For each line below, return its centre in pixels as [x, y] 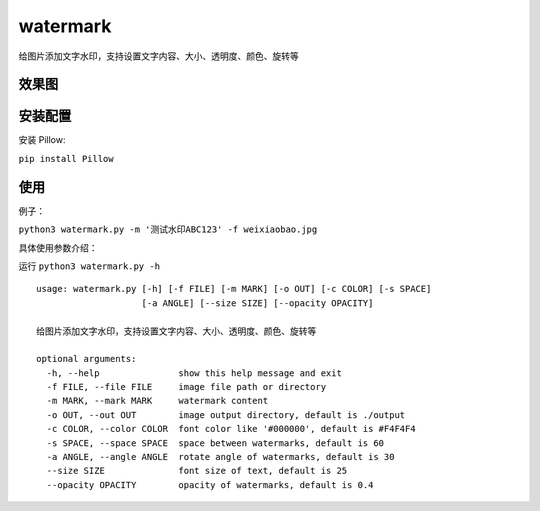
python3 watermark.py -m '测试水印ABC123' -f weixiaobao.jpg [168, 229]
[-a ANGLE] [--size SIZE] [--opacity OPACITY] [257, 303]
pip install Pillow [66, 158]
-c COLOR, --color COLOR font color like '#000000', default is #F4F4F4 [231, 429]
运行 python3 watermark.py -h [89, 266]
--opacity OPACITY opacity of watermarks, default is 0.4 [210, 484]
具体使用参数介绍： [58, 247]
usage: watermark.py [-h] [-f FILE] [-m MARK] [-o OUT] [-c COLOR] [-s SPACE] [234, 289]
